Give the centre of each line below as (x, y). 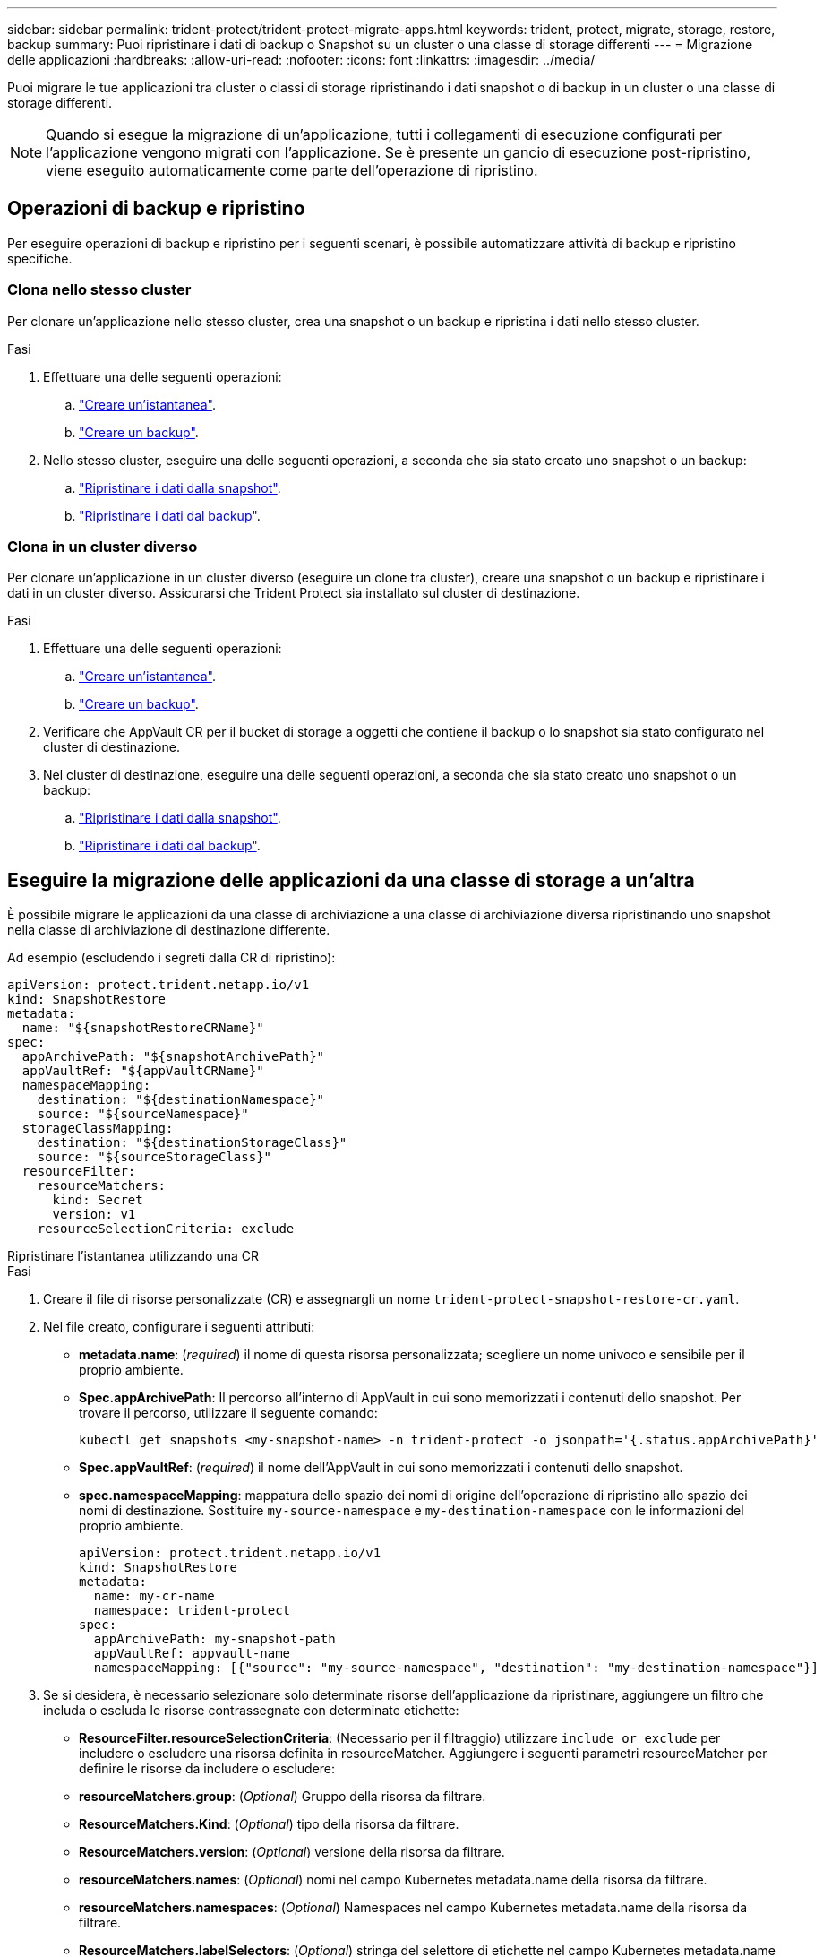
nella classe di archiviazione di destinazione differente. (169, 930)
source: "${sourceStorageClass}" (154, 1157)
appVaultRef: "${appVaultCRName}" (143, 1071)
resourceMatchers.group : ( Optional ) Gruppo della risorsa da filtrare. (283, 1797)
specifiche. (40, 258)
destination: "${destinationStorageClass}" (192, 1143)
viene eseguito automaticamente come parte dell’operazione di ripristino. (292, 170)
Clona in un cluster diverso (103, 546)
